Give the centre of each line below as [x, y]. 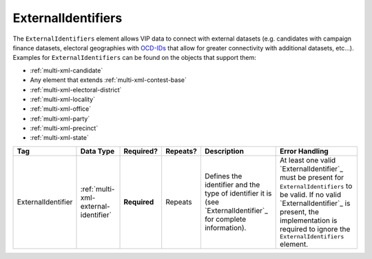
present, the [300, 211]
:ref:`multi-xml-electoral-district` [76, 90]
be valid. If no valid [310, 194]
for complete [225, 219]
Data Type [97, 151]
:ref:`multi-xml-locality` [63, 99]
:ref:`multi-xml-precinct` [64, 128]
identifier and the [232, 185]
